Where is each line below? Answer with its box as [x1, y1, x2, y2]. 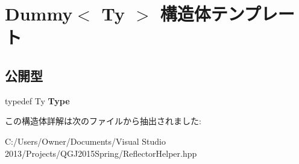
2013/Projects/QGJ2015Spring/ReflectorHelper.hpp [5, 147, 197, 159]
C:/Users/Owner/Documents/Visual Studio [5, 134, 166, 147]
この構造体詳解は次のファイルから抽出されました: [5, 115, 201, 127]
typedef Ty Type [5, 94, 70, 107]
